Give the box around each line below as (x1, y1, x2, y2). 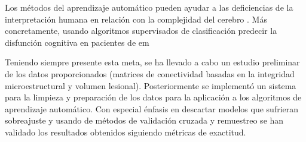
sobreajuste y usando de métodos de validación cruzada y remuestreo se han (5, 114, 284, 127)
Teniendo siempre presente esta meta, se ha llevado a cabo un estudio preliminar (5, 56, 300, 68)
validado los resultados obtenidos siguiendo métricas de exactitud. (5, 125, 246, 138)
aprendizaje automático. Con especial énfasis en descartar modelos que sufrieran (5, 102, 299, 115)
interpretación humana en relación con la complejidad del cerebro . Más (5, 12, 267, 25)
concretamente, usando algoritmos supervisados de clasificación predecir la (5, 24, 277, 37)
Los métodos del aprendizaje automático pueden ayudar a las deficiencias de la (5, 1, 293, 13)
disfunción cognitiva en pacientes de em (5, 36, 149, 48)
